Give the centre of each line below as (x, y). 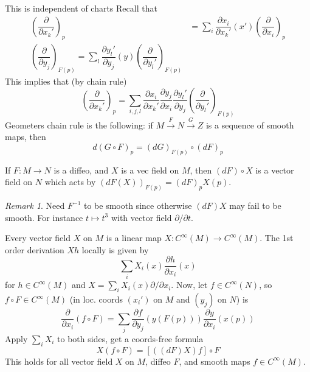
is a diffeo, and (81, 170)
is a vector (275, 170)
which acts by (70, 182)
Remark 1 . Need (35, 205)
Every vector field (38, 238)
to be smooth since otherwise (138, 205)
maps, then (26, 137)
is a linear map (134, 238)
